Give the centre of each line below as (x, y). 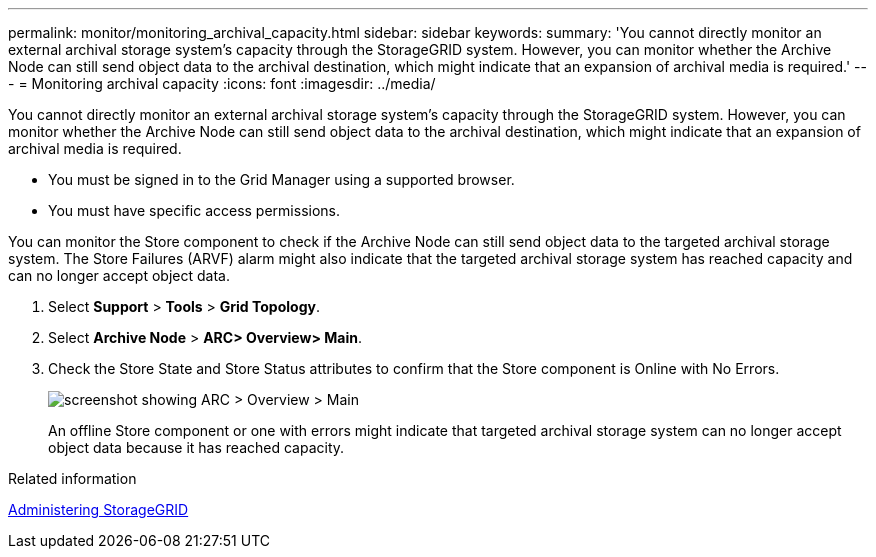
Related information (72, 478)
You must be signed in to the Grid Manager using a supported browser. (281, 179)
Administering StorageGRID (98, 509)
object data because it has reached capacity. (196, 447)
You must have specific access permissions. (194, 210)
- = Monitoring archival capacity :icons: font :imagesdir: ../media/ (222, 83)
